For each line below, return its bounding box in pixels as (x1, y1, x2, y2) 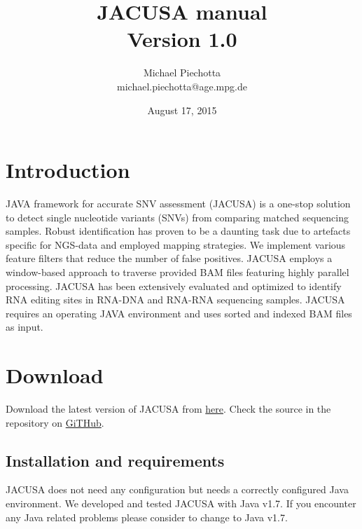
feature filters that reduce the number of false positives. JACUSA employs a (6, 251, 333, 266)
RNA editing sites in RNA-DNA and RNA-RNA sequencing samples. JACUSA (6, 292, 345, 307)
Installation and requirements (6, 449, 225, 471)
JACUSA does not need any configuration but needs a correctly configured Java (6, 482, 349, 497)
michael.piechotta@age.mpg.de (117, 78, 247, 93)
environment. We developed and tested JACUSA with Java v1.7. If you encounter (6, 496, 356, 511)
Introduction (6, 156, 130, 184)
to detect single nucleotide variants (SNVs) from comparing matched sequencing (6, 209, 349, 224)
